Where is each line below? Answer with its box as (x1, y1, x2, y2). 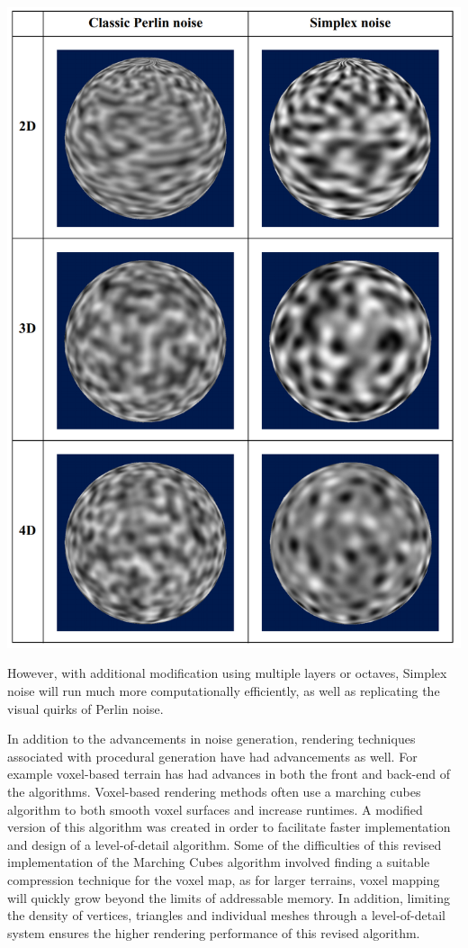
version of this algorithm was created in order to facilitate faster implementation (7, 817, 451, 836)
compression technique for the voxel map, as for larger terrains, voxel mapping (7, 870, 440, 889)
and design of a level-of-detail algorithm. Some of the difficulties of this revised (7, 835, 442, 853)
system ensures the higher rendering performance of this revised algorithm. (7, 923, 420, 942)
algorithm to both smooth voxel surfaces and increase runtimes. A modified (7, 799, 423, 818)
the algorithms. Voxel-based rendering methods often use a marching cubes (7, 782, 421, 800)
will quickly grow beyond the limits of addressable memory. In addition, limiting (7, 888, 450, 907)
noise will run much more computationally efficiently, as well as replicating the (7, 682, 440, 700)
